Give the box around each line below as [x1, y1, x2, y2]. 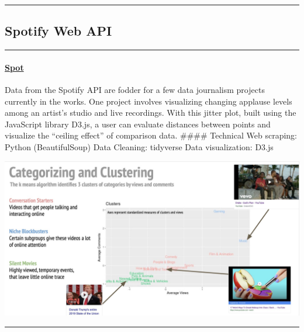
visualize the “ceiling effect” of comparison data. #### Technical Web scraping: [5, 129, 297, 141]
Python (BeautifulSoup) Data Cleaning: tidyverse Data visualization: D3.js [5, 140, 274, 153]
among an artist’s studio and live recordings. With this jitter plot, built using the [5, 106, 296, 119]
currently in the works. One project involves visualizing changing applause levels [5, 95, 292, 107]
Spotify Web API [5, 22, 112, 40]
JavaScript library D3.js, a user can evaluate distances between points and [5, 117, 271, 130]
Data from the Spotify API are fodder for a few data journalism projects [5, 84, 265, 95]
